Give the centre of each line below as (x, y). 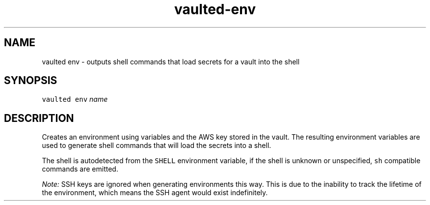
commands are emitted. (80, 169)
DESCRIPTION (39, 118)
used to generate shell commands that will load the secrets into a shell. (157, 146)
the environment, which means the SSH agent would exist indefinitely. (155, 193)
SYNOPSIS (31, 81)
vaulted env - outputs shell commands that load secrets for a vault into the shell (171, 61)
